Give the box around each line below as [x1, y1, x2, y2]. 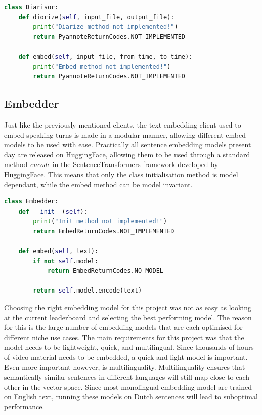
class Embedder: [4, 198, 59, 205]
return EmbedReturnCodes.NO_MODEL [47, 267, 163, 275]
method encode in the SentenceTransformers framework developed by [4, 159, 219, 170]
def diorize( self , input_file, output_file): [18, 13, 174, 21]
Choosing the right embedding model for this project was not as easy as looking [4, 302, 252, 313]
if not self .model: [33, 257, 99, 265]
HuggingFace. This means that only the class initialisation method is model [4, 169, 238, 179]
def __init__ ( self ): [18, 207, 88, 215]
